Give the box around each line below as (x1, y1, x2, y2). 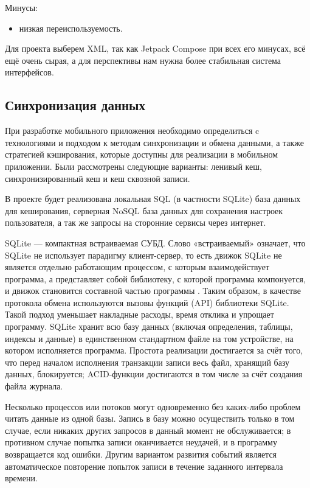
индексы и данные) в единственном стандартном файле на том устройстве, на (5, 332, 294, 344)
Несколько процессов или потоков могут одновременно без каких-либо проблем (5, 400, 301, 413)
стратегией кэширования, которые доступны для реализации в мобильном (5, 148, 278, 161)
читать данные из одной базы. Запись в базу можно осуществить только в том (5, 412, 295, 425)
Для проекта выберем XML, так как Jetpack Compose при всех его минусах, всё (5, 42, 306, 55)
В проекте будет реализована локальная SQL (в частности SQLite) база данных (5, 192, 301, 205)
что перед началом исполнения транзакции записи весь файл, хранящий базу (5, 355, 290, 368)
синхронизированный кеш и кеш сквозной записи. (5, 172, 190, 184)
